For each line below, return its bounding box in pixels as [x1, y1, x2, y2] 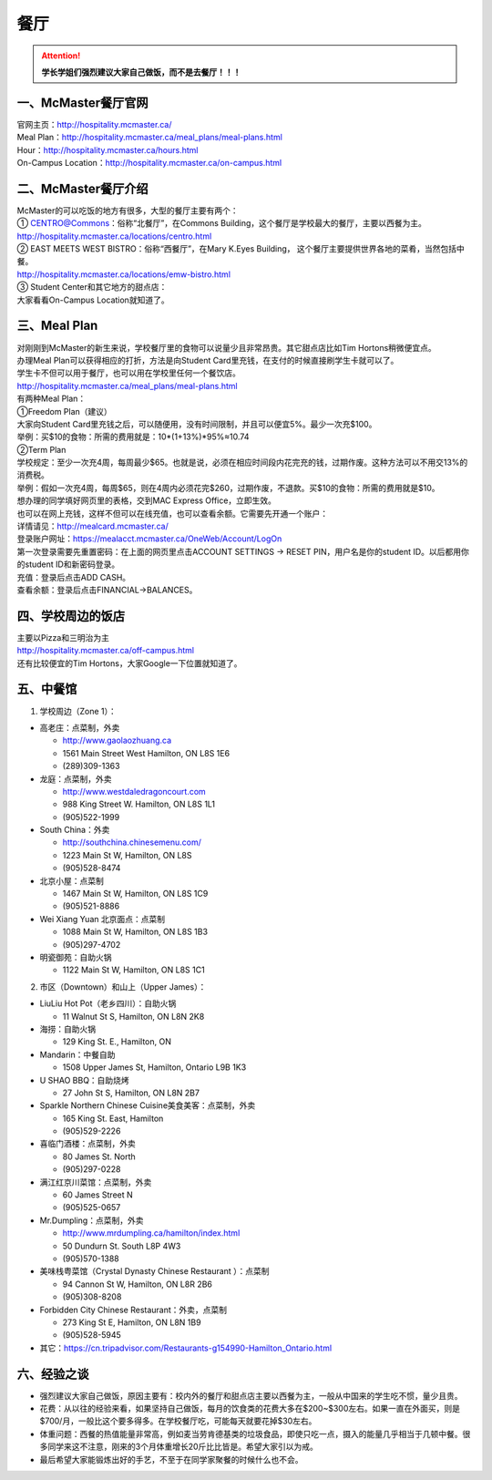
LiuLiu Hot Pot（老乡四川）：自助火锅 [39, 998, 177, 1009]
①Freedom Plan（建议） [16, 406, 113, 416]
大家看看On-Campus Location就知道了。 [16, 294, 169, 305]
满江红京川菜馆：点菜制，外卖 [39, 1177, 152, 1187]
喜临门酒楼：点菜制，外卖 [39, 1138, 136, 1149]
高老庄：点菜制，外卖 [39, 722, 120, 733]
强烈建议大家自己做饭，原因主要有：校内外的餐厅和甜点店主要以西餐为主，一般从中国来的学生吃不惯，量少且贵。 [39, 1390, 463, 1401]
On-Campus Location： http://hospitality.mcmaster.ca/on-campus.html [16, 158, 282, 169]
